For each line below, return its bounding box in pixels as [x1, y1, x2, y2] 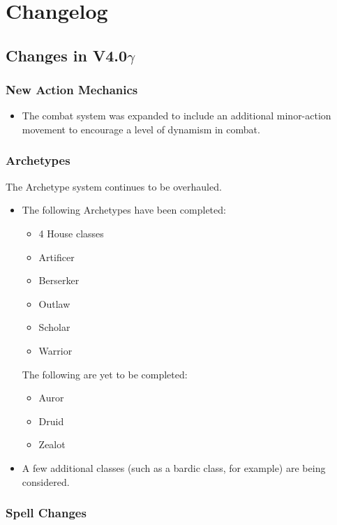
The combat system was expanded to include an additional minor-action [22, 108, 331, 123]
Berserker [38, 273, 80, 288]
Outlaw [38, 296, 70, 311]
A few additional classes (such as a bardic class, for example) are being [22, 460, 326, 475]
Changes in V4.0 [6, 44, 128, 66]
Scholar [38, 320, 70, 334]
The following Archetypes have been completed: [22, 202, 226, 217]
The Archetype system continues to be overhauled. [6, 179, 222, 193]
